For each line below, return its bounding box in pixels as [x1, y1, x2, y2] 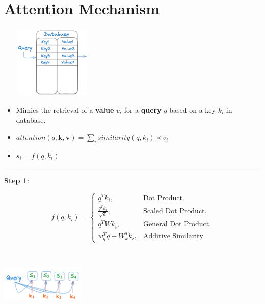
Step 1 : [4, 174, 29, 185]
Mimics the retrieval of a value [16, 105, 114, 115]
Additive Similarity [143, 233, 203, 240]
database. [16, 114, 46, 125]
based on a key [169, 105, 216, 115]
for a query [124, 105, 162, 115]
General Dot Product [143, 221, 209, 229]
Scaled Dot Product [143, 207, 205, 215]
